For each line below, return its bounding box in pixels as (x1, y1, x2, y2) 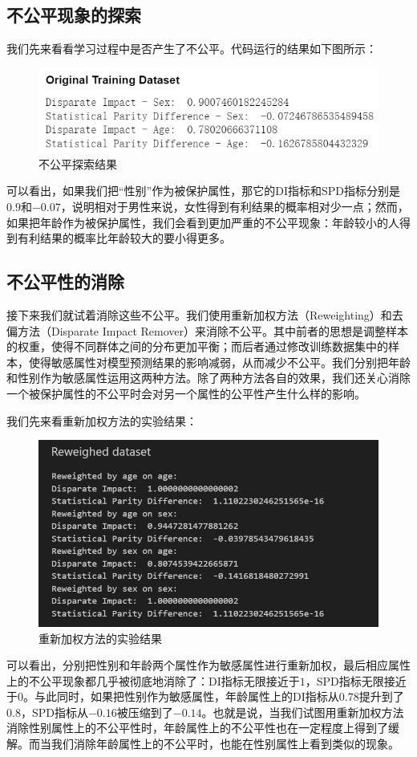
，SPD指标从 (20, 703, 88, 720)
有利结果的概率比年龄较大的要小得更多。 (17, 230, 231, 246)
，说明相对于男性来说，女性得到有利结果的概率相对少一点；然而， (60, 198, 409, 215)
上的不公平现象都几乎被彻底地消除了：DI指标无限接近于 (6, 672, 300, 689)
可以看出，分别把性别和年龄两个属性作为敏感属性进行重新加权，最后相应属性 (6, 657, 411, 674)
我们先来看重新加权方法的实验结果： (6, 412, 197, 429)
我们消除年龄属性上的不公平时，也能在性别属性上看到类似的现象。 (51, 735, 399, 752)
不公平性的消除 (6, 269, 124, 294)
